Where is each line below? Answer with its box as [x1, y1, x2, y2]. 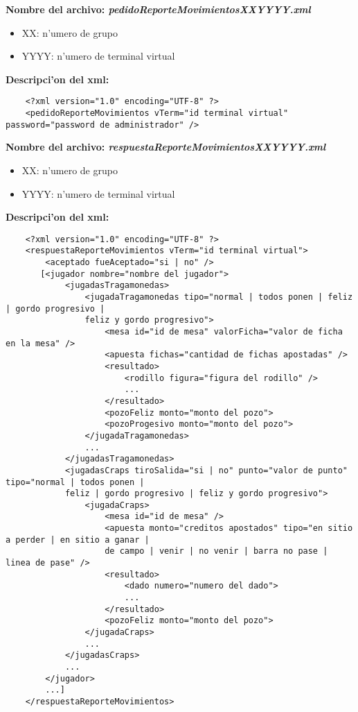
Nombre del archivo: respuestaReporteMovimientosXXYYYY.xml [6, 139, 326, 154]
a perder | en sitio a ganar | [6, 534, 150, 545]
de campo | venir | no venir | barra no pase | [105, 546, 328, 557]
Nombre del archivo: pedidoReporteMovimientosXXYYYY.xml [6, 2, 311, 16]
